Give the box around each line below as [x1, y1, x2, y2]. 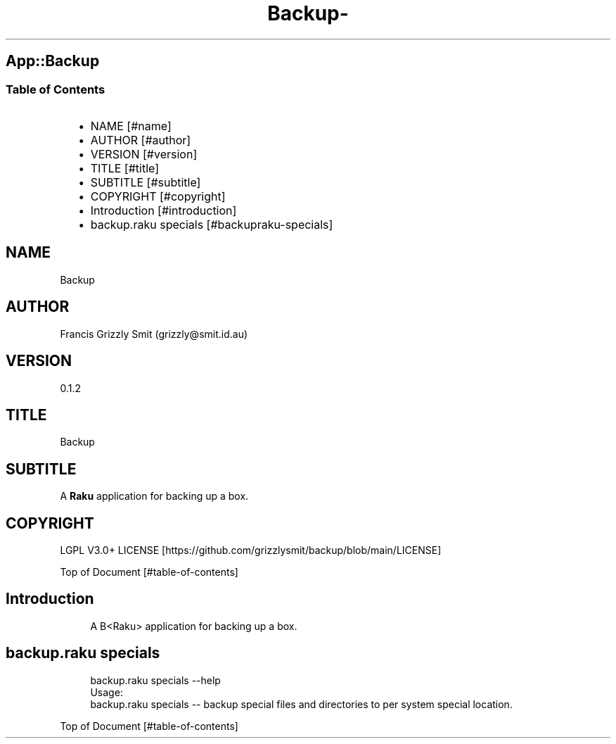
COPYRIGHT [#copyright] [90, 189, 226, 203]
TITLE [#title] [90, 160, 159, 175]
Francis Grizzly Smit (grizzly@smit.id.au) [60, 327, 248, 340]
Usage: [90, 686, 123, 698]
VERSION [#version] [90, 146, 198, 161]
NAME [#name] [90, 118, 172, 133]
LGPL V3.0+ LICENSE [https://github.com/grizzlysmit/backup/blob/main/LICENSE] [60, 544, 442, 557]
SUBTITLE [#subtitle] [90, 175, 201, 189]
